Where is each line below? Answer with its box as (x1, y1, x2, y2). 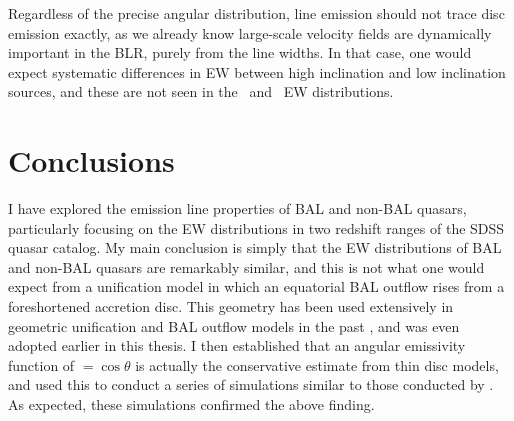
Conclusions (8, 140, 175, 181)
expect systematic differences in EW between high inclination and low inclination (8, 61, 506, 82)
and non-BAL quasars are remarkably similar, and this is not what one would (8, 256, 485, 277)
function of (8, 354, 75, 375)
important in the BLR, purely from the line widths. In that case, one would (8, 42, 472, 63)
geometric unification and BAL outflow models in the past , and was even (8, 315, 460, 336)
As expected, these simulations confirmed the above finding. (8, 394, 375, 415)
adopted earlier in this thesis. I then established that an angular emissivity (8, 335, 466, 356)
